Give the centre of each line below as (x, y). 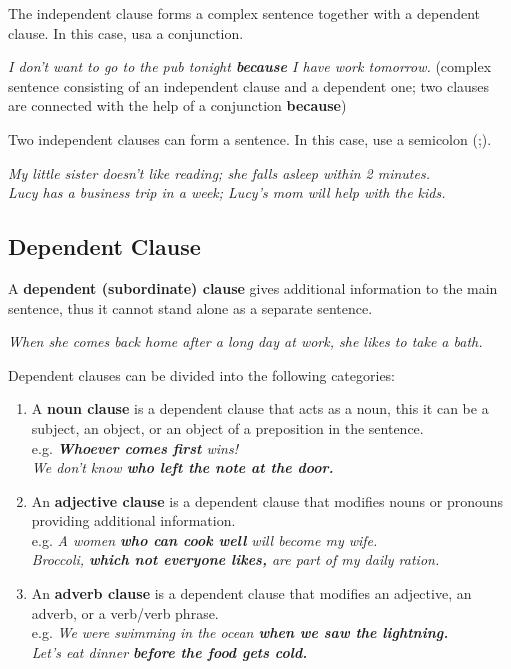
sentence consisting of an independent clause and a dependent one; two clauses (249, 85)
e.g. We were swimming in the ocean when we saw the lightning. (240, 632)
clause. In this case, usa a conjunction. (126, 32)
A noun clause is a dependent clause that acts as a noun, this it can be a (260, 408)
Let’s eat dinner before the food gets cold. (169, 651)
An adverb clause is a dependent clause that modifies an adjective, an (251, 593)
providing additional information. (133, 520)
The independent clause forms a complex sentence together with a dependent (244, 13)
